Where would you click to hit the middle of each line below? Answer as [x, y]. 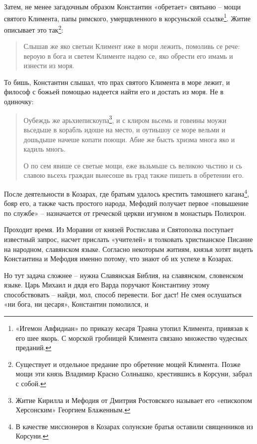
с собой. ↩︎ [31, 383]
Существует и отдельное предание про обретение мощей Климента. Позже [128, 364]
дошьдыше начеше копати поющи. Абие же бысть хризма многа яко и [129, 139]
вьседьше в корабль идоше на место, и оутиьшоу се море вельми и [124, 129]
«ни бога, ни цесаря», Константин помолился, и [76, 304]
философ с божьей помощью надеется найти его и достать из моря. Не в [114, 92]
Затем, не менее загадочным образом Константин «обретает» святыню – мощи [123, 6]
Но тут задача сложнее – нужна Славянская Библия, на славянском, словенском [124, 275]
